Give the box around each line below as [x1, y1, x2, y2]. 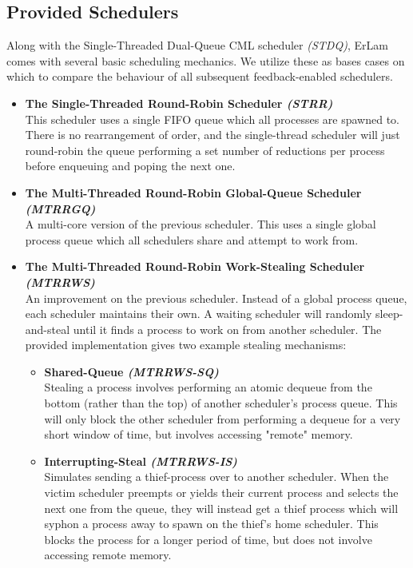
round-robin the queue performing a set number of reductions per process [25, 141, 385, 158]
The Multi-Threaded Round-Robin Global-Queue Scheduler [25, 184, 362, 201]
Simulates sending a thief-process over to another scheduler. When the [44, 468, 389, 485]
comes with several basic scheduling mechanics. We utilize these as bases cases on [6, 52, 405, 69]
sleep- [375, 305, 403, 322]
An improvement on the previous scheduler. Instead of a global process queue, [25, 289, 407, 306]
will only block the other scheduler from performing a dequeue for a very [44, 410, 401, 427]
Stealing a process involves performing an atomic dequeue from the [44, 379, 372, 395]
